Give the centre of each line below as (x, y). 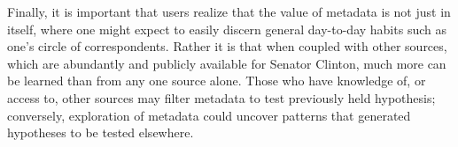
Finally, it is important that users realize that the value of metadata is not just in (229, 11)
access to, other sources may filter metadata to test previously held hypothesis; (221, 97)
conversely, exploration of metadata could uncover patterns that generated (209, 115)
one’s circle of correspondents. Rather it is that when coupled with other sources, (227, 46)
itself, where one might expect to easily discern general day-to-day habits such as (227, 29)
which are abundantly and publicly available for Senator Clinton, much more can (227, 63)
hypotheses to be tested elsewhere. (101, 132)
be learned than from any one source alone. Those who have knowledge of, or (217, 81)
